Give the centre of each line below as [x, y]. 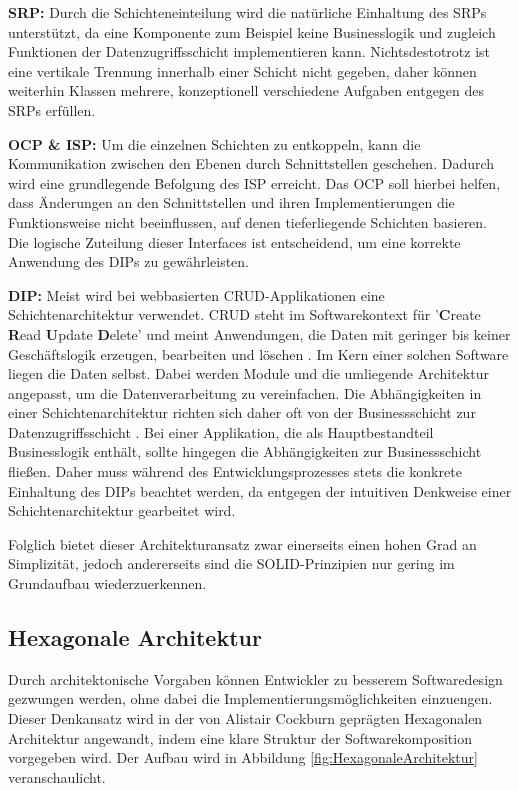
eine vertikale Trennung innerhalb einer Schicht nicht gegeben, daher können [242, 70]
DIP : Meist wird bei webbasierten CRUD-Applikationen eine [196, 294]
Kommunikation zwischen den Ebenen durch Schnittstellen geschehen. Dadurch [251, 163]
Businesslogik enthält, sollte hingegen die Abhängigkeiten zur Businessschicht [245, 451]
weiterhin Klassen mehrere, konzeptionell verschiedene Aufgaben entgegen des [246, 90]
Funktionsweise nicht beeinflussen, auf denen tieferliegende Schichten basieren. [248, 221]
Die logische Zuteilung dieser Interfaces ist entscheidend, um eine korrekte [234, 241]
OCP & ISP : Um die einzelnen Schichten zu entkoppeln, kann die [214, 143]
